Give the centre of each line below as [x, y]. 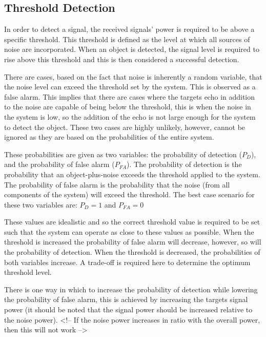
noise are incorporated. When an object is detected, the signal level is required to [132, 49]
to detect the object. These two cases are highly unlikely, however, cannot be [125, 127]
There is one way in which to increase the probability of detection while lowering [131, 289]
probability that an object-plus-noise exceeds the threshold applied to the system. [132, 174]
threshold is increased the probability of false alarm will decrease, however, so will [133, 242]
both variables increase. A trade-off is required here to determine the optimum [127, 262]
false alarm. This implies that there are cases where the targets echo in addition [130, 96]
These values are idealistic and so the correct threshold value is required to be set [132, 222]
